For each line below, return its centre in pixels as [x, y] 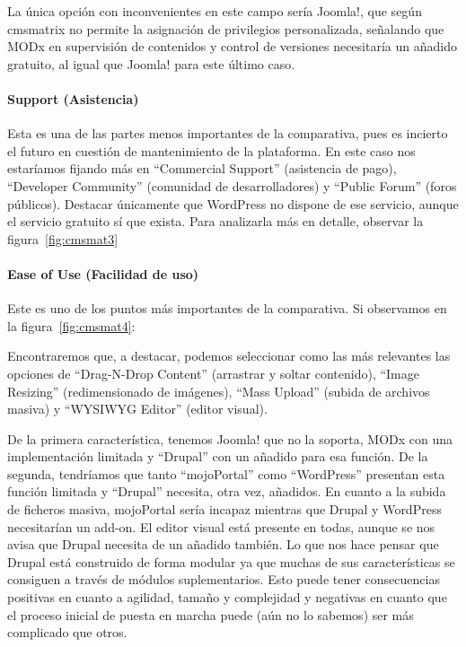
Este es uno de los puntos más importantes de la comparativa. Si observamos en [227, 308]
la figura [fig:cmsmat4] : [71, 325]
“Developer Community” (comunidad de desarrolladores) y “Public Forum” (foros [232, 185]
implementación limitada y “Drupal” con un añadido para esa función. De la [218, 456]
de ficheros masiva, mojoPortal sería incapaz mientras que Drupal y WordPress [224, 509]
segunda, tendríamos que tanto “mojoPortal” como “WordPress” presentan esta [226, 473]
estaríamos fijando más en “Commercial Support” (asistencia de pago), [202, 168]
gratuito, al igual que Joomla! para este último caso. [151, 63]
